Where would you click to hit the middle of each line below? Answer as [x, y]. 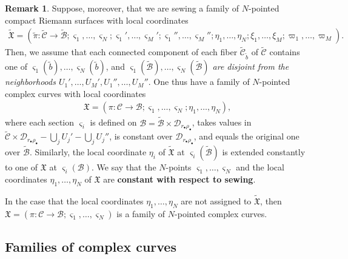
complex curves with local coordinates [75, 93]
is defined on [113, 122]
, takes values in [222, 122]
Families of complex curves [91, 247]
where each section [40, 122]
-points [179, 167]
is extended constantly [264, 152]
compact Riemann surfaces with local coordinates [97, 20]
